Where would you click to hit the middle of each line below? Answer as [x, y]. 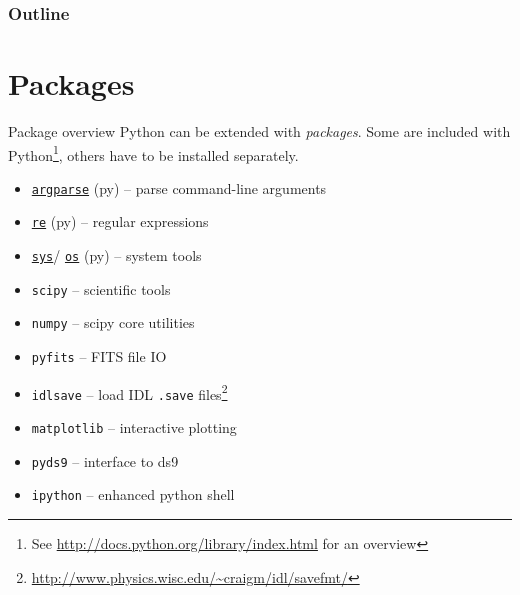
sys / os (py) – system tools [116, 255]
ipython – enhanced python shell [133, 494]
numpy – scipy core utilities [113, 322]
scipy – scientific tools [101, 288]
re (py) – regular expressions [120, 221]
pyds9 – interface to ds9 [105, 460]
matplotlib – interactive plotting [134, 427]
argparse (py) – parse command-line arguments [179, 187]
